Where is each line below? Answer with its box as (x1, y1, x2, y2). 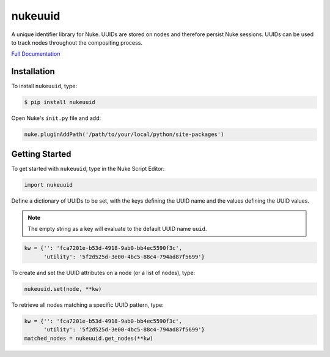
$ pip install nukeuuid (24, 99, 96, 106)
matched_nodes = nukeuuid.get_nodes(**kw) (24, 334, 153, 342)
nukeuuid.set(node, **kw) (24, 285, 102, 292)
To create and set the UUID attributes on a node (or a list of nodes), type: (11, 269, 196, 276)
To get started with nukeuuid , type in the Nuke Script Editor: (11, 165, 165, 172)
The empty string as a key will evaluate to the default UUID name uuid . (28, 225, 207, 233)
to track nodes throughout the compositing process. (11, 39, 143, 46)
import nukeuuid (24, 181, 73, 188)
